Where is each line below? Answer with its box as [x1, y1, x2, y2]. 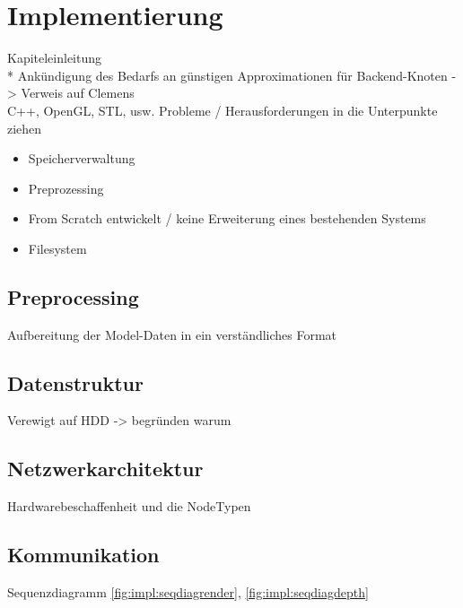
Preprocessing [7, 282, 139, 310]
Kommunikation [7, 541, 160, 569]
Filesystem [28, 239, 87, 257]
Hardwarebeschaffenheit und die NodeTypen [7, 497, 251, 516]
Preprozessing [28, 178, 104, 197]
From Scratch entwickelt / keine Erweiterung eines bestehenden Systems [28, 209, 426, 228]
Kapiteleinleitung [7, 48, 102, 67]
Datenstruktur [7, 369, 144, 396]
